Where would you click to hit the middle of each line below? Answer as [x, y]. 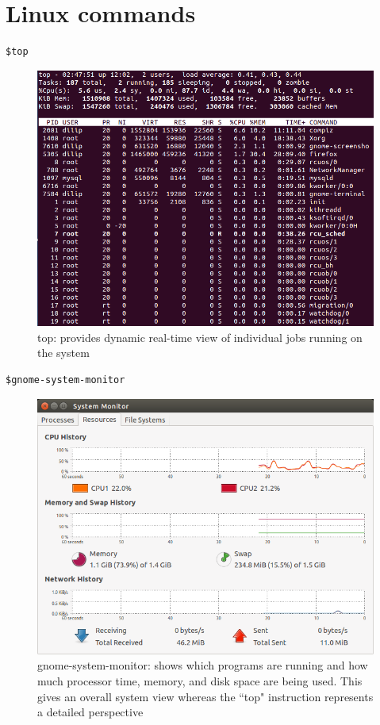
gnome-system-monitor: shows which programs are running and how [203, 665]
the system [63, 353]
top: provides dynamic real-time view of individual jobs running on [200, 337]
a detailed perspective [90, 712]
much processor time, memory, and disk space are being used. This [200, 681]
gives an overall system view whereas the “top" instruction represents [205, 696]
